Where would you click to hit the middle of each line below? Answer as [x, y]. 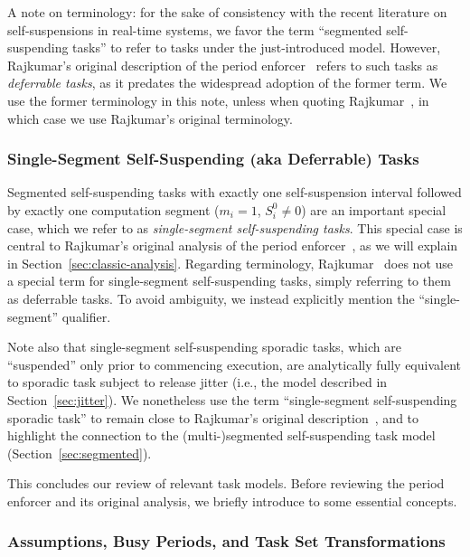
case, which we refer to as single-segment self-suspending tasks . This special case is [235, 227]
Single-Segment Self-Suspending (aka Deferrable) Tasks [213, 159]
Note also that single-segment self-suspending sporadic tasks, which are [204, 347]
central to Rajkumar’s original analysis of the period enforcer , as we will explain [233, 245]
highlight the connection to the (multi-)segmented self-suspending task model [221, 435]
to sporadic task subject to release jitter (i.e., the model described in [197, 382]
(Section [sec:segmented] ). [80, 453]
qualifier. [86, 316]
